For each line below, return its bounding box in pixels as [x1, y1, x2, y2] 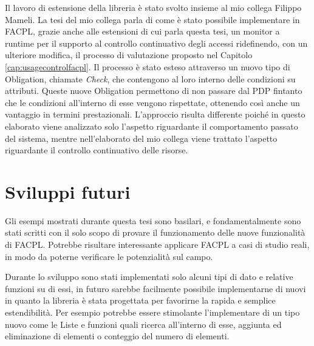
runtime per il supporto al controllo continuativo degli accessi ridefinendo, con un [5, 36, 308, 49]
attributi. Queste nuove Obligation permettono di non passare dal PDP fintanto [5, 84, 302, 97]
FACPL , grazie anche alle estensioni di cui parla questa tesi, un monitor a [5, 25, 280, 38]
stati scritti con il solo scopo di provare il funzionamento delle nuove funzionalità [5, 226, 305, 239]
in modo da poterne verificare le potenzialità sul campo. [5, 250, 213, 262]
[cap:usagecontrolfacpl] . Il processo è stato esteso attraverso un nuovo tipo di [5, 60, 290, 73]
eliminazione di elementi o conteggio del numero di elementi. [5, 330, 230, 342]
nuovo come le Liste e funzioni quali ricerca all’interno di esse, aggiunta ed [5, 318, 282, 330]
